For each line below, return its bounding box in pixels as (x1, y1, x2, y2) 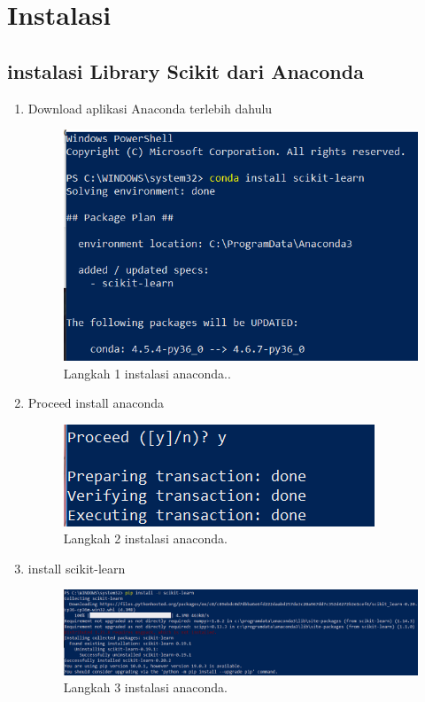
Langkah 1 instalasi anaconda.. (63, 363, 231, 382)
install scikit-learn (27, 558, 126, 577)
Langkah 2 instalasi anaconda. (63, 529, 228, 548)
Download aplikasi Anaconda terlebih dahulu (27, 98, 273, 117)
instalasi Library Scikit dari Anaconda (7, 57, 364, 84)
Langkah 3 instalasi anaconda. (63, 678, 228, 697)
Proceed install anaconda (27, 394, 164, 412)
